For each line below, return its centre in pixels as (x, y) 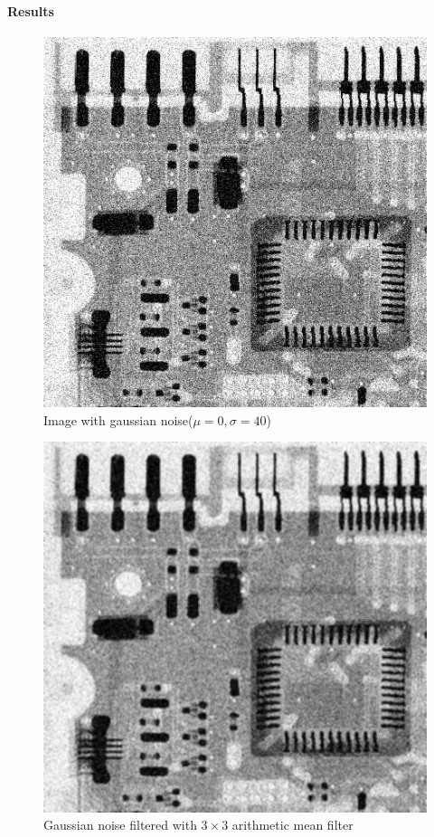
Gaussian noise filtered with (120, 825)
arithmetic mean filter (292, 825)
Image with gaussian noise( (118, 419)
